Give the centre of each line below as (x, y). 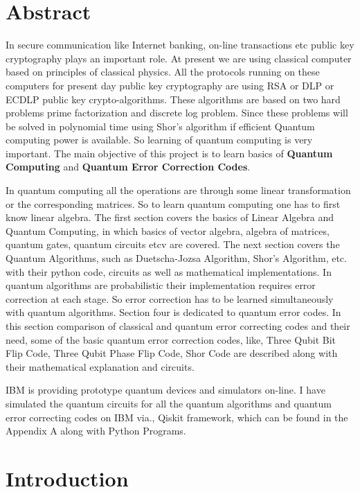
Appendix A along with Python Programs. (96, 431)
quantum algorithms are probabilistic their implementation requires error (161, 285)
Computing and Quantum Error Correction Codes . (128, 167)
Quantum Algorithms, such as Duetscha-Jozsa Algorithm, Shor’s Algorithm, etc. (176, 258)
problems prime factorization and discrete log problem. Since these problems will (177, 113)
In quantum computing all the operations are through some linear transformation (178, 190)
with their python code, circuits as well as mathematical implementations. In (169, 271)
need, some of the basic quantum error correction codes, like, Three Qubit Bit (171, 339)
